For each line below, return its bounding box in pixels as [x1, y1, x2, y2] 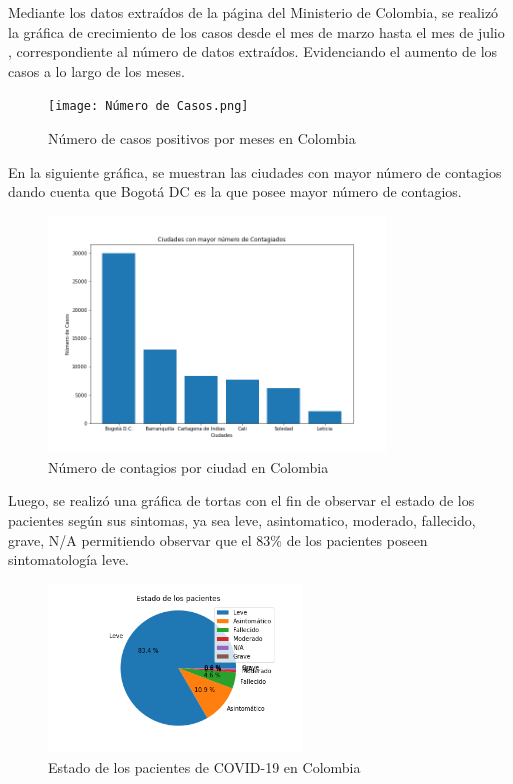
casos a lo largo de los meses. [8, 60, 185, 81]
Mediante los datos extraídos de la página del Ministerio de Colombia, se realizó [8, 2, 499, 22]
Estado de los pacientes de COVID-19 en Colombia [48, 756, 361, 777]
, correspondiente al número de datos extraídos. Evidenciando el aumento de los [8, 41, 498, 62]
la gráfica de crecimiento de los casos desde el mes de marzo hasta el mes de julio [8, 21, 505, 42]
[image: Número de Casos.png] [48, 99, 249, 114]
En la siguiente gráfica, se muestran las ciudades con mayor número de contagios [8, 161, 502, 182]
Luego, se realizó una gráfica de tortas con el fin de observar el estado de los [8, 490, 475, 511]
